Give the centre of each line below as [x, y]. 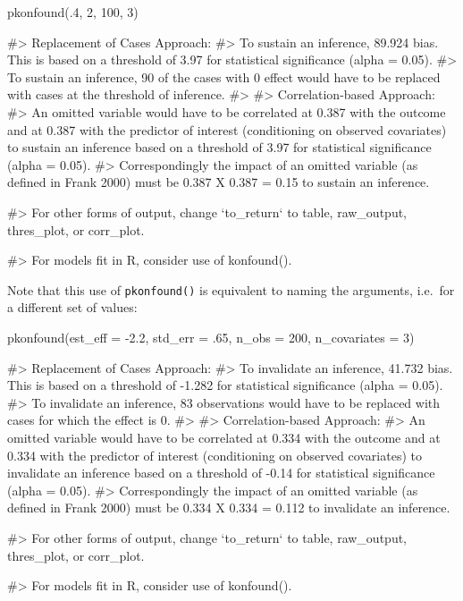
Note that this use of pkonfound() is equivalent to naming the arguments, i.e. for [231, 289]
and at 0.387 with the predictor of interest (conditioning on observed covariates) [227, 129]
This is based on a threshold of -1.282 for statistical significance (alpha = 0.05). [225, 385]
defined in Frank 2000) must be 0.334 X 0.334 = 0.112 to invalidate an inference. [229, 508]
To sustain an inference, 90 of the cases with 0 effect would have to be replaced [224, 76]
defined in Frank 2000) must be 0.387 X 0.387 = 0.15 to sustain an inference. [219, 182]
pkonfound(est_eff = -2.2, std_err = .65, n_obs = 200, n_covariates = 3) [211, 337]
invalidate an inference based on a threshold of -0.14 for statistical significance [221, 473]
